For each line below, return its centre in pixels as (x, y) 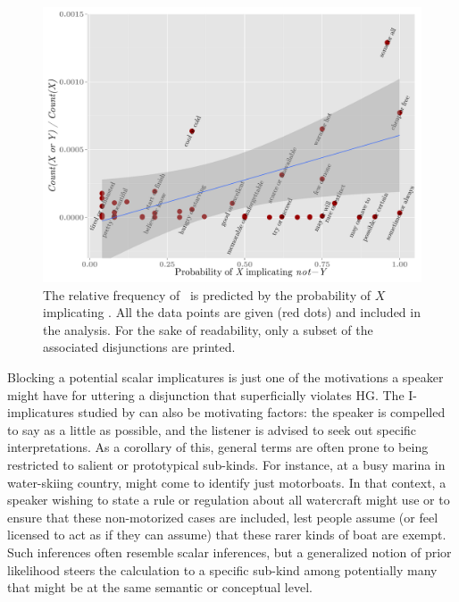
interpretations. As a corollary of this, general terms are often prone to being (218, 447)
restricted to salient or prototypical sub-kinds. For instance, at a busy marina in (226, 464)
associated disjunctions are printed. (139, 347)
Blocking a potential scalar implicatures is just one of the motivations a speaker (225, 377)
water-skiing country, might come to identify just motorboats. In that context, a (227, 482)
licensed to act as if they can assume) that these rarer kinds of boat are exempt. (227, 535)
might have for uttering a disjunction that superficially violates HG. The (206, 394)
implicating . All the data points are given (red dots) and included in (232, 312)
